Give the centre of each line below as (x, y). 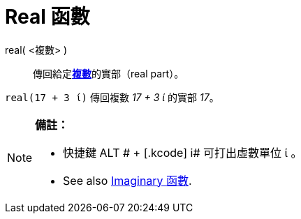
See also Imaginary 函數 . (127, 180)
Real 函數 (47, 17)
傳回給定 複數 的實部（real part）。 (109, 73)
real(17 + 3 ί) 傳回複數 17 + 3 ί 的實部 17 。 (112, 97)
